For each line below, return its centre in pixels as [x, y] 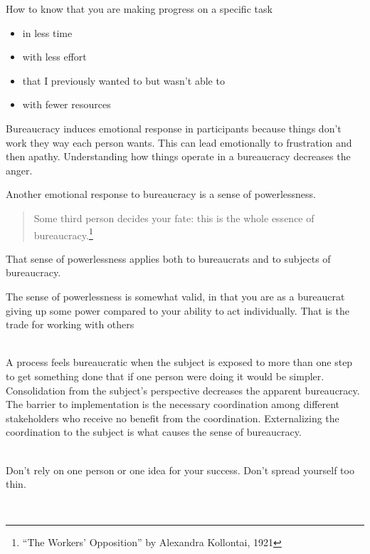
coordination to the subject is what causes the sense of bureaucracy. [154, 432]
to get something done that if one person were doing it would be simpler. [165, 376]
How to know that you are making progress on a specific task [139, 9]
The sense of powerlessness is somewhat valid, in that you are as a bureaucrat [175, 296]
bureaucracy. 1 [63, 234]
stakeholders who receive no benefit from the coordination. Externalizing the [173, 418]
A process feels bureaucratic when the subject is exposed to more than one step [179, 362]
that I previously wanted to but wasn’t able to [123, 80]
